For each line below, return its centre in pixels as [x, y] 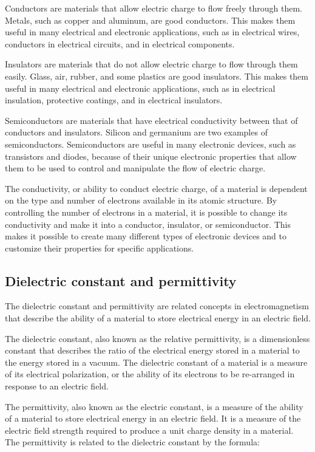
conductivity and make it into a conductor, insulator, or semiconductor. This [148, 224]
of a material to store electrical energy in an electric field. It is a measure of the [153, 418]
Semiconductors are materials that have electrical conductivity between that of [151, 120]
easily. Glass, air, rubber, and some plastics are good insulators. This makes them [157, 76]
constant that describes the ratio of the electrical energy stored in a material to [152, 350]
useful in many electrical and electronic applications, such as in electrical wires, [152, 32]
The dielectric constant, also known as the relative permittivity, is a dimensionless [157, 338]
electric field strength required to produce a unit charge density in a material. [149, 430]
